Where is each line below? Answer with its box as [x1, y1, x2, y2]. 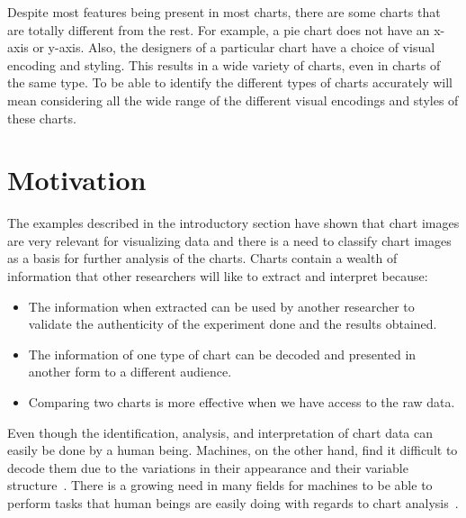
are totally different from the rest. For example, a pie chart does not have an [7, 20, 430, 39]
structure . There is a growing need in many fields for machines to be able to [7, 476, 433, 495]
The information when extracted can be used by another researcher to [28, 296, 415, 315]
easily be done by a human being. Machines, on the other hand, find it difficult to [7, 441, 458, 459]
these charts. [7, 108, 76, 127]
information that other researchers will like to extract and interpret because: [7, 267, 428, 286]
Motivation [7, 161, 147, 198]
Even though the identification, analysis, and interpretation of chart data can [7, 423, 434, 441]
